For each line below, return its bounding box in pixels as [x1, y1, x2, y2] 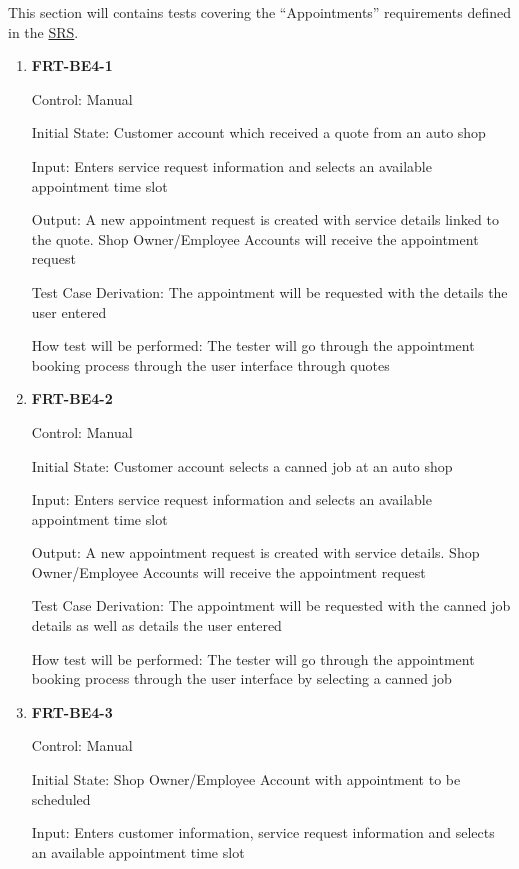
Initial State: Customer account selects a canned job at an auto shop [31, 455, 453, 476]
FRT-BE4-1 [31, 55, 113, 76]
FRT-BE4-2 [31, 388, 113, 409]
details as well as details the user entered [31, 615, 282, 636]
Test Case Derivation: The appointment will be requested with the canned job [31, 595, 511, 616]
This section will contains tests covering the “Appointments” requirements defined [8, 2, 512, 22]
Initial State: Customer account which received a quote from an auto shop [31, 122, 486, 143]
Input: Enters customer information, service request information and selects [31, 822, 495, 843]
